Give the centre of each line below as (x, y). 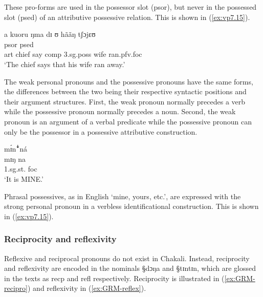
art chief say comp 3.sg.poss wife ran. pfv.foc (73, 54)
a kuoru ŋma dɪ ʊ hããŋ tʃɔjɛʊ (50, 34)
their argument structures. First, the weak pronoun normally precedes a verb (125, 101)
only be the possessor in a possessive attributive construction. (101, 131)
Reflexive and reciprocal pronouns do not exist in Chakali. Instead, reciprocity (127, 258)
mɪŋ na (15, 158)
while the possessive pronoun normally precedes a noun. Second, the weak (120, 111)
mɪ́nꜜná (16, 149)
